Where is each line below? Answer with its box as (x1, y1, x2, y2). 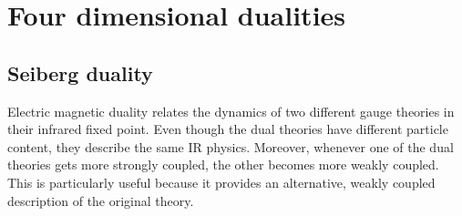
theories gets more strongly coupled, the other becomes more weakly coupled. (7, 155, 439, 174)
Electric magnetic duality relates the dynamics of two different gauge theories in (7, 101, 455, 120)
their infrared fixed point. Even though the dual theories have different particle (7, 119, 448, 139)
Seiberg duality (7, 58, 153, 87)
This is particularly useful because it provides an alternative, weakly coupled (7, 172, 436, 191)
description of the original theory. (7, 190, 194, 210)
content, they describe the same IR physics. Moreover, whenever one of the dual (7, 137, 454, 156)
